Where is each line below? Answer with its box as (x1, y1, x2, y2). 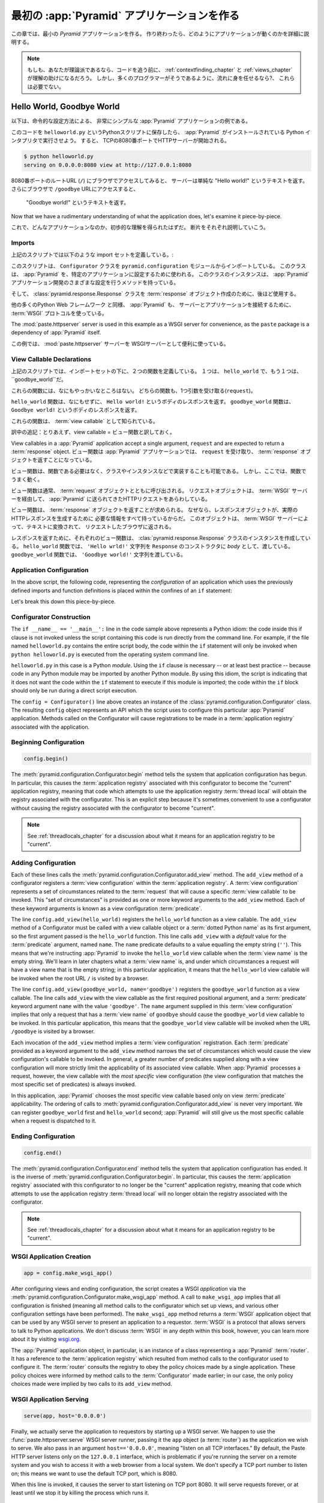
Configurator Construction (11, 613, 91, 622)
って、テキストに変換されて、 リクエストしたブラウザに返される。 (11, 523, 175, 530)
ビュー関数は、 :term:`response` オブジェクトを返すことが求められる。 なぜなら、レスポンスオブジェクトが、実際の (11, 506, 298, 513)
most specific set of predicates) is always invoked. (11, 1081, 136, 1088)
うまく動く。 (11, 476, 43, 483)
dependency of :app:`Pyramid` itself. (11, 329, 101, 336)
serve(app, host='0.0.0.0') (23, 1412, 106, 1419)
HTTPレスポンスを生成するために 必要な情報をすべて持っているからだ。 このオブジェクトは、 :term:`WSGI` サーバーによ (11, 515, 309, 522)
